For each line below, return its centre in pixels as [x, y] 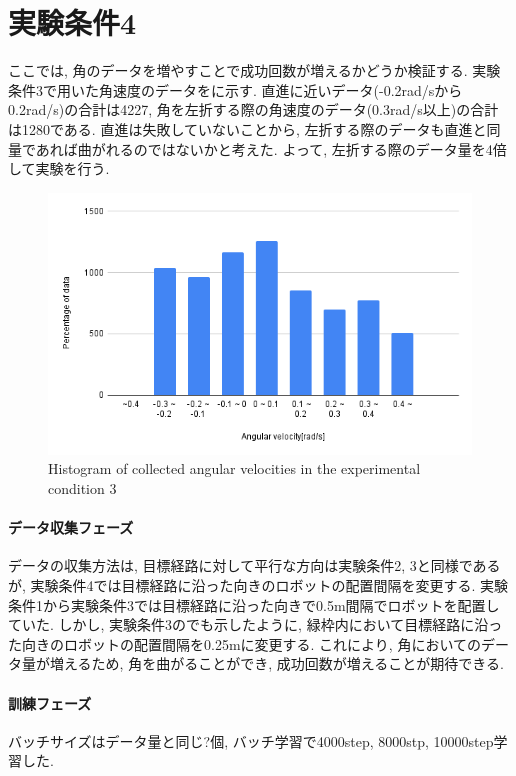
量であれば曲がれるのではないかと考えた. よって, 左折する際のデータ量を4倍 [257, 148]
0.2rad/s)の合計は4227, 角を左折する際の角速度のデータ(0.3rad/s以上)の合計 [253, 109]
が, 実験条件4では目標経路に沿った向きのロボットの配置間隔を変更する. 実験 [258, 585]
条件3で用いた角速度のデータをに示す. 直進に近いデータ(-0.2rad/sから [235, 89]
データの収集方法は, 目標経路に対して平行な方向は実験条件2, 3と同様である [254, 565]
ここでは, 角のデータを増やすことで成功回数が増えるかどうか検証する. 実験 [254, 70]
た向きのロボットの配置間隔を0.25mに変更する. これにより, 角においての [244, 643]
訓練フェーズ [50, 702]
